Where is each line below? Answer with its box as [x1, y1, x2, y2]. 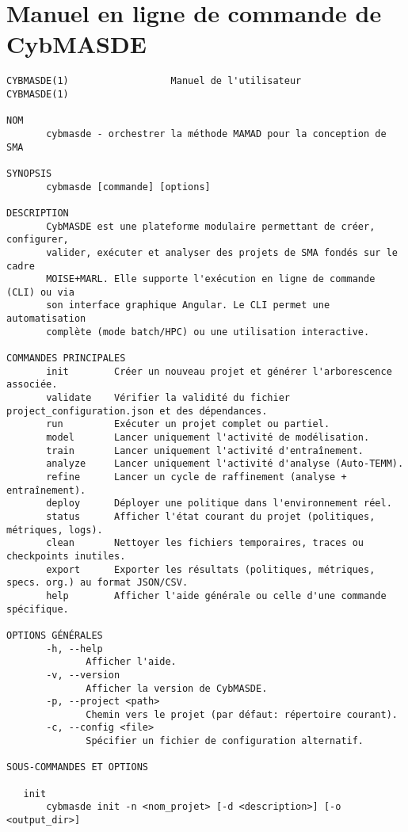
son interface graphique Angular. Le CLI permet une [46, 300, 330, 311]
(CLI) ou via [6, 286, 74, 298]
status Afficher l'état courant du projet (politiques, [46, 510, 376, 522]
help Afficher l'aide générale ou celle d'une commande [46, 590, 387, 601]
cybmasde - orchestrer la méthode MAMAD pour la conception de [46, 128, 387, 139]
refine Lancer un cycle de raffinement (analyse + [46, 471, 347, 483]
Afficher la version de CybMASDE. [86, 682, 268, 694]
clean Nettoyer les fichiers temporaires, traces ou [46, 537, 364, 549]
